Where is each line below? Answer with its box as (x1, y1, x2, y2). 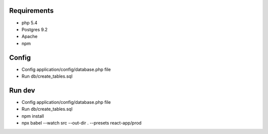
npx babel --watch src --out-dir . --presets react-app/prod (21, 120, 141, 126)
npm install (21, 113, 44, 119)
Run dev (9, 86, 35, 94)
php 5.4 (21, 20, 38, 26)
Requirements (9, 6, 54, 15)
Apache (21, 34, 38, 40)
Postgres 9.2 (21, 26, 48, 32)
